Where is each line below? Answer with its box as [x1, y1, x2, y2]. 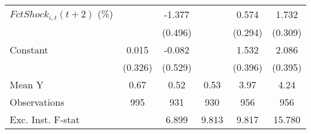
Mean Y [10, 77, 44, 91]
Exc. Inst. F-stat [10, 112, 80, 126]
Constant [10, 42, 48, 56]
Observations [10, 94, 65, 109]
